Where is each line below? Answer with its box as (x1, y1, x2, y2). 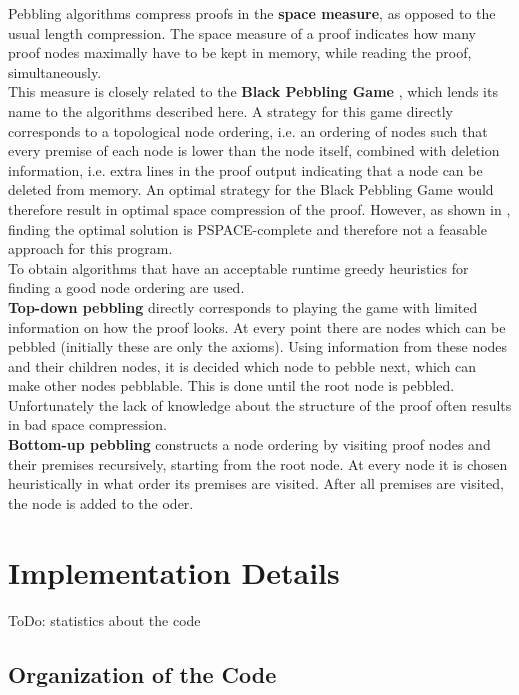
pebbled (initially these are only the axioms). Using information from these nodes (8, 336, 508, 357)
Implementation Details (8, 551, 340, 592)
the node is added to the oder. (8, 492, 194, 513)
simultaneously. (8, 61, 102, 82)
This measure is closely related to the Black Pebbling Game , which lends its (8, 81, 498, 102)
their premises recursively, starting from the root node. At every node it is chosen (8, 453, 508, 474)
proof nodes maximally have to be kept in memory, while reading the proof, (8, 42, 472, 63)
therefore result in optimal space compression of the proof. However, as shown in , (8, 198, 511, 219)
